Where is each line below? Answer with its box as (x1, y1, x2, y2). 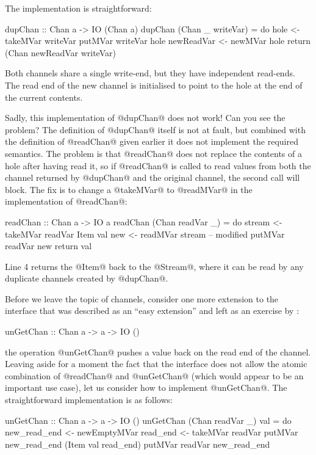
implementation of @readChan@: (5, 195, 127, 208)
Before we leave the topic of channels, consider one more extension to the (5, 292, 279, 305)
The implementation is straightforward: (5, 2, 152, 14)
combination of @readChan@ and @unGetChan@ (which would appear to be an (5, 369, 304, 382)
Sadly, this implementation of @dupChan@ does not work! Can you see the (5, 111, 285, 124)
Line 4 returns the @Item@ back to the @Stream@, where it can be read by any (5, 260, 304, 272)
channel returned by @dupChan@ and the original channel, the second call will (5, 171, 300, 184)
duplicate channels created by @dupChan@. (5, 272, 168, 285)
